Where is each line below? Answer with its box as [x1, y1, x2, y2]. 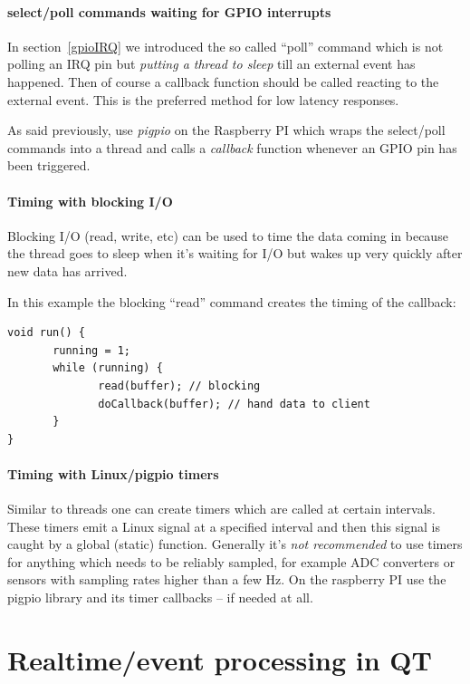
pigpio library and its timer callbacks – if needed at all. [7, 588, 313, 607]
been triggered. [7, 156, 91, 175]
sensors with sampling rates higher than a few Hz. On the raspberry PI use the [7, 570, 446, 589]
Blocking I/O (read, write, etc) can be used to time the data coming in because [7, 226, 448, 245]
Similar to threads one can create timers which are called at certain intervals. [7, 499, 436, 518]
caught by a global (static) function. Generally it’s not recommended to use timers [7, 535, 463, 554]
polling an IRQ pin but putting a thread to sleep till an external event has [7, 54, 416, 73]
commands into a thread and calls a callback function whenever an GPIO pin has [7, 138, 457, 157]
